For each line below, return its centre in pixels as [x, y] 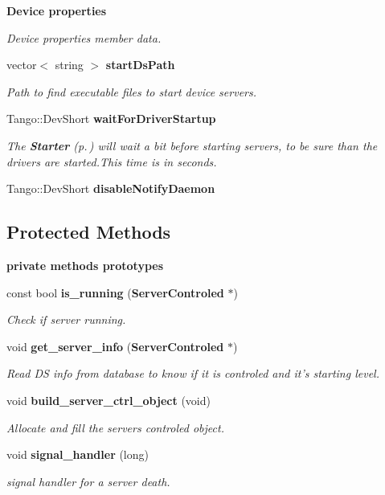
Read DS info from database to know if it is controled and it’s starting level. [193, 373]
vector [22, 65]
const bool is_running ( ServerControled [115, 292]
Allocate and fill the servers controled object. [115, 427]
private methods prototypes [85, 265]
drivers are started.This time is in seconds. [112, 161]
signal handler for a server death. [88, 481]
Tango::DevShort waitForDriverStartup [111, 119]
